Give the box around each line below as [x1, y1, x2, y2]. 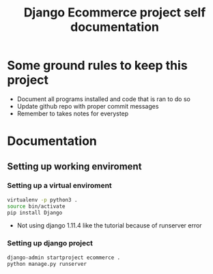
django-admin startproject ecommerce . [7, 254, 121, 261]
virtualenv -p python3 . [7, 196, 78, 203]
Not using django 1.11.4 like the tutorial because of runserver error [16, 221, 203, 230]
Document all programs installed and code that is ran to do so [16, 94, 191, 103]
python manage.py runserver [7, 260, 87, 267]
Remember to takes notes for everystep [16, 109, 129, 118]
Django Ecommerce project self [23, 5, 206, 20]
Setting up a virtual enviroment [7, 181, 113, 191]
